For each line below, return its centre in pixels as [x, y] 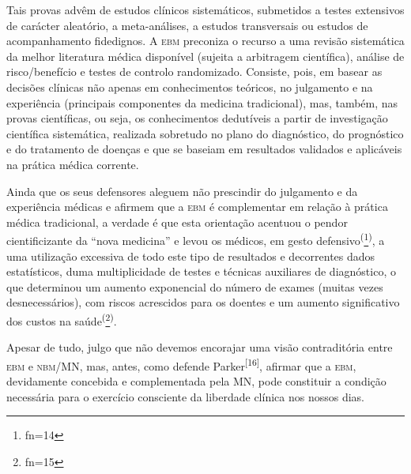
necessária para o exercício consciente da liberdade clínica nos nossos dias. [185, 396]
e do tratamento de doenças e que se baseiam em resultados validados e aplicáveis [204, 149]
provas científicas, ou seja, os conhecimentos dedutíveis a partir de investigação [197, 118]
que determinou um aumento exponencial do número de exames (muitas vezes [195, 286]
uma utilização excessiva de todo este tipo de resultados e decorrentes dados [191, 256]
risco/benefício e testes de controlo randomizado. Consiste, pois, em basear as [194, 71]
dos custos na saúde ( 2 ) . [62, 319]
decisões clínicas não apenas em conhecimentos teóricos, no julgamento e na [190, 87]
